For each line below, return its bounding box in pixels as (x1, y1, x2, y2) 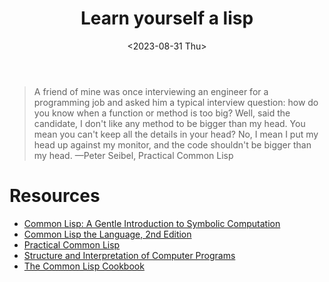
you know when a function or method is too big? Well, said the (33, 107, 291, 119)
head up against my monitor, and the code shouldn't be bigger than (33, 138, 312, 151)
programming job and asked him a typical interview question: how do (33, 96, 319, 108)
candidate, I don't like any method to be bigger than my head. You (33, 117, 306, 129)
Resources (9, 185, 101, 207)
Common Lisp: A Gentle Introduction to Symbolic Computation (23, 217, 281, 229)
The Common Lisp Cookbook (23, 260, 145, 272)
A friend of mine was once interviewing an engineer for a (33, 85, 269, 97)
